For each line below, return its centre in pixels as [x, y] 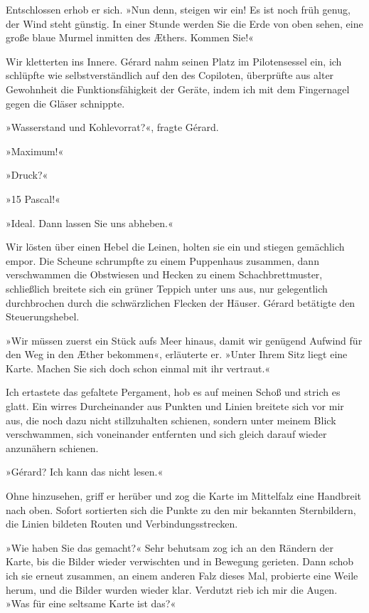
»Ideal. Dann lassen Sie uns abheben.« [90, 222]
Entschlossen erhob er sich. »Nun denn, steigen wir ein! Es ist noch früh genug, [178, 9]
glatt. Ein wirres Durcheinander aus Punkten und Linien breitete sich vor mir [175, 406]
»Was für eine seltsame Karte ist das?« [91, 603]
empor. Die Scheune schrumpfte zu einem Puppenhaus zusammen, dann [162, 260]
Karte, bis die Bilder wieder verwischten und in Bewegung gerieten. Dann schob [180, 561]
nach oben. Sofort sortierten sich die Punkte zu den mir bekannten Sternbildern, [181, 509]
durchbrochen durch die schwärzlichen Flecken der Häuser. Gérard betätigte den [181, 302]
